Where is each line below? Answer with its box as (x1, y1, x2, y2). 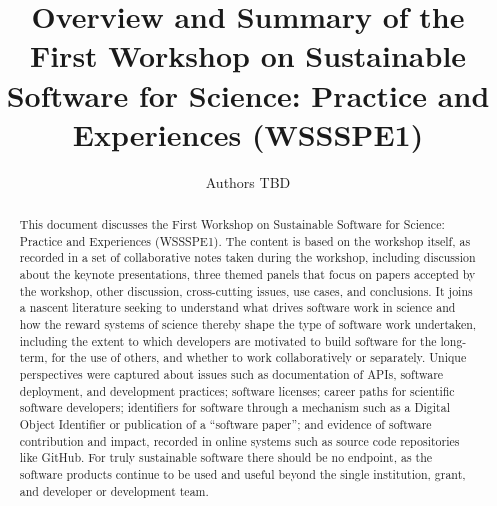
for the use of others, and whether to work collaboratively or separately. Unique (51, 349, 467, 366)
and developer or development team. (19, 482, 209, 499)
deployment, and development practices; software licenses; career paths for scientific (19, 382, 455, 399)
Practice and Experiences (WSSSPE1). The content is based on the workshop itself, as (19, 232, 471, 249)
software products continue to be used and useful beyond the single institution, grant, (19, 465, 466, 482)
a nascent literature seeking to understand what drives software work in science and (19, 299, 456, 316)
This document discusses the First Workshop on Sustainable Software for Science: (19, 216, 445, 233)
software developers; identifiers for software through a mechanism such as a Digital (19, 399, 450, 416)
